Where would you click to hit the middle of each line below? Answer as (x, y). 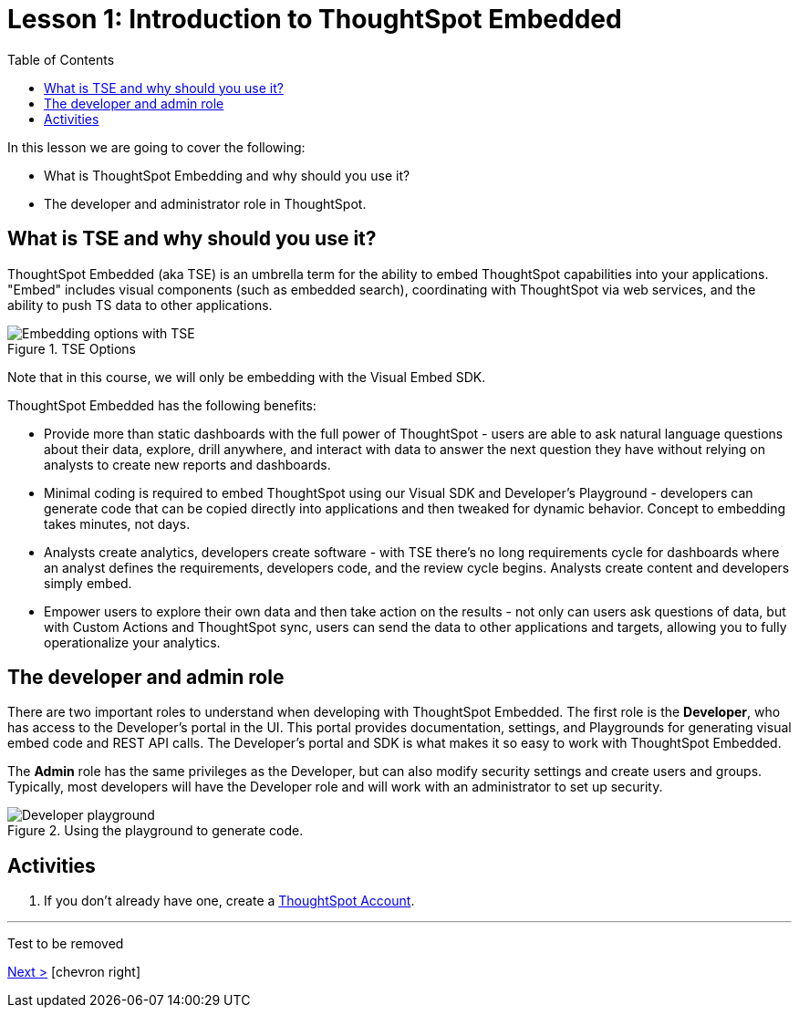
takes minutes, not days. (117, 523)
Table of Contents (61, 59)
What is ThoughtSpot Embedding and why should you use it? (227, 175)
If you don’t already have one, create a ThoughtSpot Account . (229, 901)
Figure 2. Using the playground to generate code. (156, 831)
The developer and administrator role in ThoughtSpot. (205, 203)
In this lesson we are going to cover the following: (156, 147)
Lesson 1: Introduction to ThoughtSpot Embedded (315, 19)
